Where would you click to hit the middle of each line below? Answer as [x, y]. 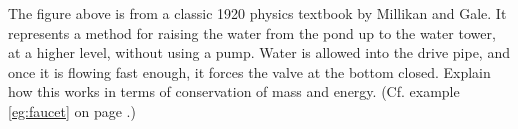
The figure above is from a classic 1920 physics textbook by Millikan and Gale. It [257, 13]
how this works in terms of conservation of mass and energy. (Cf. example [234, 91]
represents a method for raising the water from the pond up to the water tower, [252, 32]
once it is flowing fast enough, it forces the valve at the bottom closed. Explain [249, 71]
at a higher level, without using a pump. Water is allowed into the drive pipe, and [259, 52]
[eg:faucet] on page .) [72, 110]
